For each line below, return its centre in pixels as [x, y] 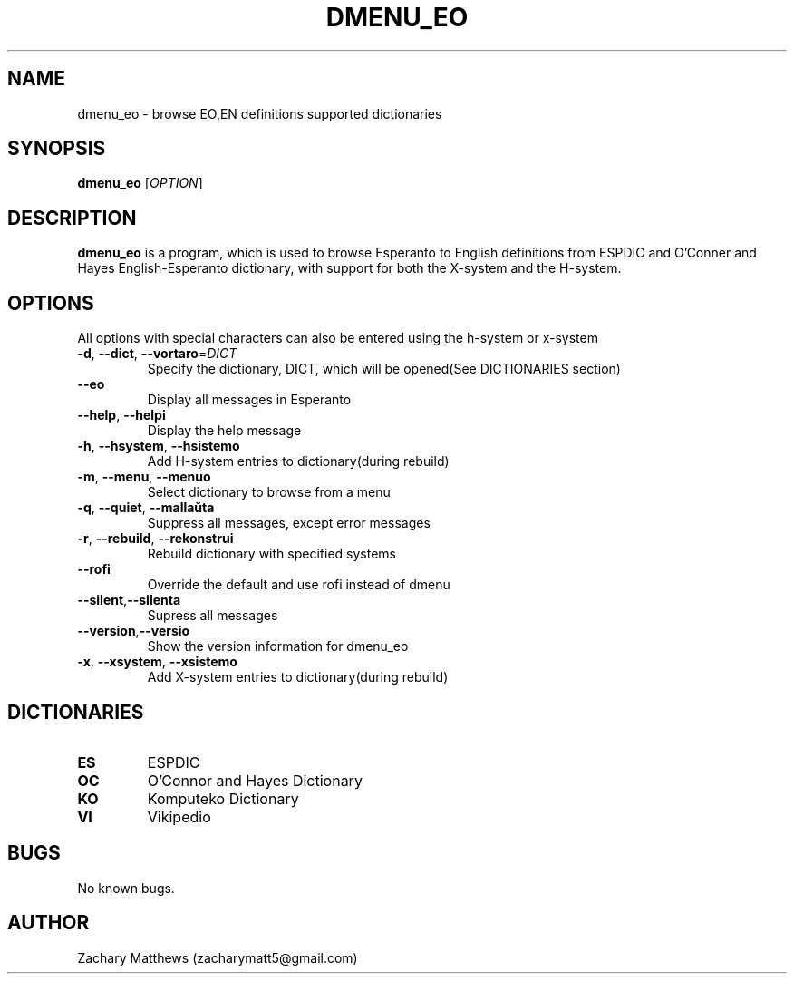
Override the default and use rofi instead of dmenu [299, 585]
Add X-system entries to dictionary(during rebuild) [298, 677]
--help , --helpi [121, 415]
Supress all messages [213, 616]
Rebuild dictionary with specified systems [271, 554]
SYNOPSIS [57, 149]
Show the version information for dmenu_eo [278, 646]
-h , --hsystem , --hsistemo [159, 446]
